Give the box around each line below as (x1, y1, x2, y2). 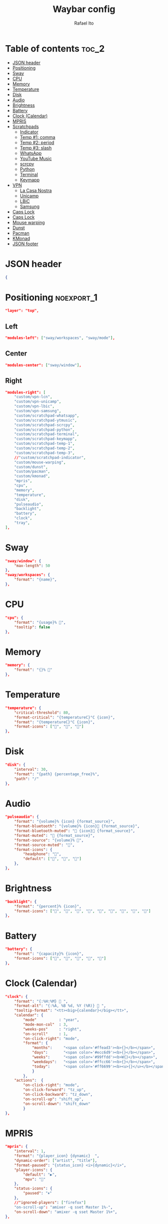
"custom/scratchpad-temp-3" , (14, 450, 75, 455)
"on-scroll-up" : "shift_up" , (23, 1097, 84, 1102)
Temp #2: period (19, 139, 54, 145)
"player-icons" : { (14, 1167, 52, 1172)
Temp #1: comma (19, 134, 55, 140)
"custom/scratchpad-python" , (14, 427, 75, 432)
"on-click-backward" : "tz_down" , (23, 1092, 93, 1097)
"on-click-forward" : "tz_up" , (23, 1087, 86, 1093)
